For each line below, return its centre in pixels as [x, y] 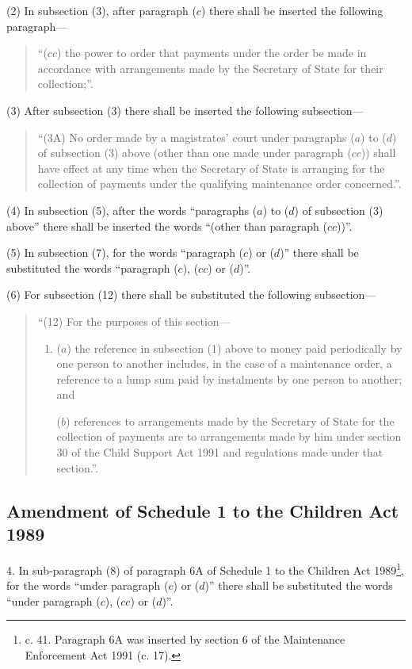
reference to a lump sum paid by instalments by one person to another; [229, 378]
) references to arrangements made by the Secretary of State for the [230, 421]
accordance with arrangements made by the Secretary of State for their [210, 68]
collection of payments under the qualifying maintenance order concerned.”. [219, 183]
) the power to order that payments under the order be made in [212, 53]
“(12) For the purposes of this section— [134, 321]
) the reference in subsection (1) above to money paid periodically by [235, 348]
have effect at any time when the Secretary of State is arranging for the [211, 168]
